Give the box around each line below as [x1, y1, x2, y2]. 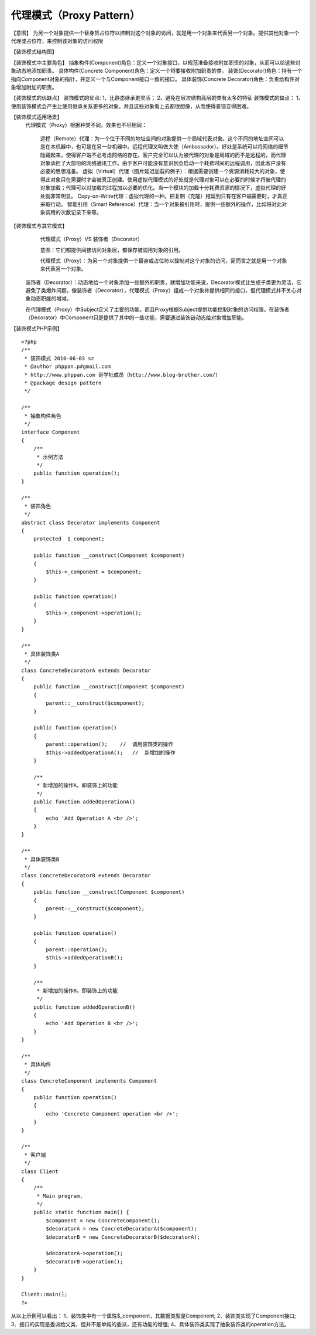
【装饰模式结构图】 [11, 48, 57, 55]
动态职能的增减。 [30, 295, 72, 302]
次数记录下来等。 [60, 209, 102, 216]
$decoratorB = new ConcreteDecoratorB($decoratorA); [46, 1233, 200, 1241]
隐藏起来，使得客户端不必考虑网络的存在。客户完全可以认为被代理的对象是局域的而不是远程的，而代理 [40, 151, 286, 158]
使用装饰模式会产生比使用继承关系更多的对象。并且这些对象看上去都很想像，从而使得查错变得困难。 [11, 103, 252, 110]
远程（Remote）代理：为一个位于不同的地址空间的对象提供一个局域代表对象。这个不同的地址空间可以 [40, 135, 284, 142]
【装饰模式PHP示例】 [11, 325, 63, 332]
